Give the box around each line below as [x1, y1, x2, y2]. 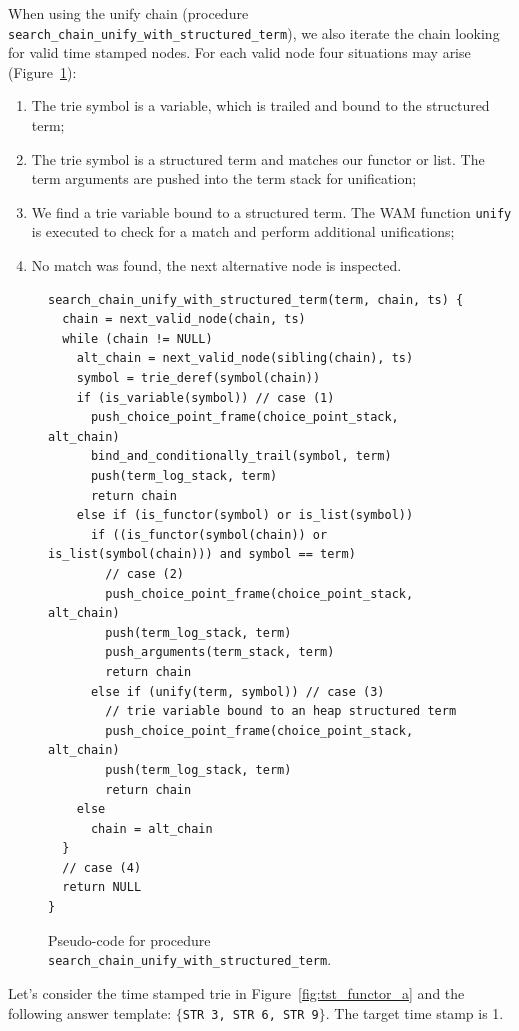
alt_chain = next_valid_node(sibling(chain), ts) [76, 351, 414, 366]
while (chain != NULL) [62, 331, 213, 346]
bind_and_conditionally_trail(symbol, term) [90, 449, 392, 464]
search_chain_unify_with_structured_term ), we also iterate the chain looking [8, 22, 500, 43]
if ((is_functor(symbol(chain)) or [90, 527, 328, 542]
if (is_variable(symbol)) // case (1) [76, 390, 335, 405]
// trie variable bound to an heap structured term [105, 704, 457, 719]
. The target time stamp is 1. [325, 1002, 504, 1023]
